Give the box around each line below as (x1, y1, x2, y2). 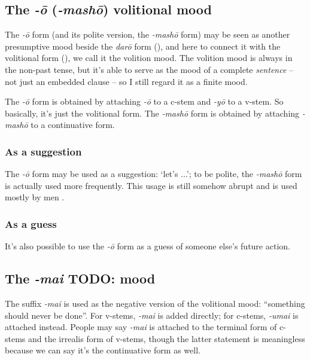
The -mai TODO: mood (5, 269, 156, 288)
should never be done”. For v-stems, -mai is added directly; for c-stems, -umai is (5, 309, 299, 321)
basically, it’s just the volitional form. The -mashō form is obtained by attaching (5, 106, 300, 119)
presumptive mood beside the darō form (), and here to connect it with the (5, 39, 281, 52)
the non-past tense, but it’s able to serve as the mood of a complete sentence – (5, 63, 294, 75)
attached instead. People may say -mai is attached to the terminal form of (5, 321, 277, 333)
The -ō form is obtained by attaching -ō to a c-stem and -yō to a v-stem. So (5, 95, 284, 108)
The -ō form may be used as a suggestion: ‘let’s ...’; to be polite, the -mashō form (5, 167, 302, 180)
